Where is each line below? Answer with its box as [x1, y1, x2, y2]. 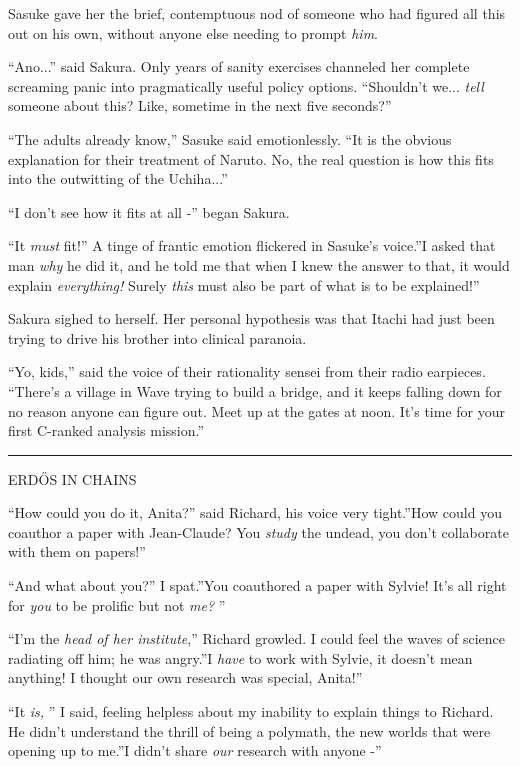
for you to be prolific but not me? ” [8, 594, 226, 615]
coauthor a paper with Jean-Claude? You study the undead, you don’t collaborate [8, 521, 509, 542]
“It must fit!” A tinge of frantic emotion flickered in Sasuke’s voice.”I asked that [8, 235, 496, 256]
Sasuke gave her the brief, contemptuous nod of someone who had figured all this [8, 3, 506, 23]
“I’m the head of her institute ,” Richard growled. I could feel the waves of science [8, 628, 505, 649]
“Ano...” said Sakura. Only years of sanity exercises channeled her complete [8, 56, 470, 77]
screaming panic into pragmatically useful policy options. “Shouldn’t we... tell [8, 75, 484, 96]
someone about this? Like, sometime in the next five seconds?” [8, 95, 392, 116]
